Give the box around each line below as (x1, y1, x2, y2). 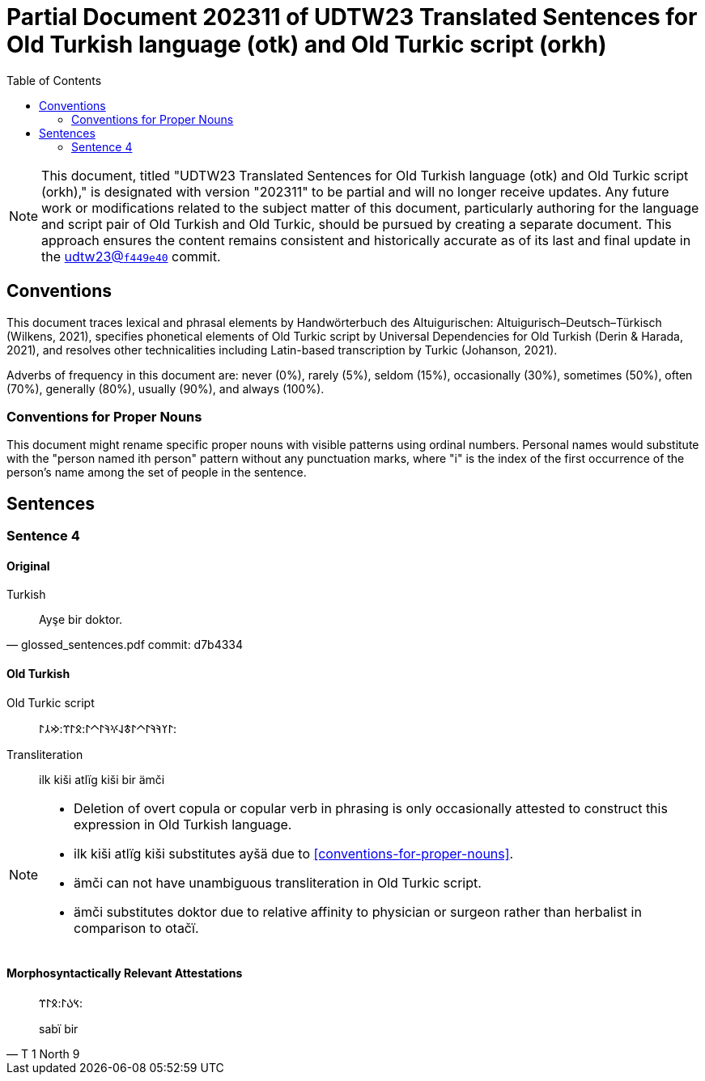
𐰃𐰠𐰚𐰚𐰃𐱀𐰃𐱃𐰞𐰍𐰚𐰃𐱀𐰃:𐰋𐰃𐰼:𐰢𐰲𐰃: (39, 721, 177, 736)
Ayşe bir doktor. (39, 613, 123, 627)
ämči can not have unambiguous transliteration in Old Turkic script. (74, 874, 482, 891)
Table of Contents (6, 73, 102, 87)
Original (6, 558, 50, 573)
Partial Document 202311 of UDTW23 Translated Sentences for (6, 3, 698, 31)
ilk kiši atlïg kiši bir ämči (39, 772, 165, 786)
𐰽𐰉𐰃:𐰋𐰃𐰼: (39, 995, 83, 1010)
